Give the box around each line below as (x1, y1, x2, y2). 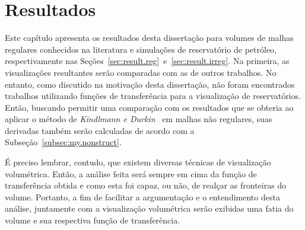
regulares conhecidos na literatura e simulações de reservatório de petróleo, (5, 43, 277, 55)
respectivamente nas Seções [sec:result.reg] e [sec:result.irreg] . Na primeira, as (5, 55, 290, 67)
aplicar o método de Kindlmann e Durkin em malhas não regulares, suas (5, 113, 272, 125)
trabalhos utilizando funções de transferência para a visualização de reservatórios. (5, 90, 301, 102)
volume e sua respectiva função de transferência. (5, 214, 180, 226)
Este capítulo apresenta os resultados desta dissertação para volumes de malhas (5, 31, 294, 44)
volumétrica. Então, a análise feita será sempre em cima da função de (5, 167, 257, 180)
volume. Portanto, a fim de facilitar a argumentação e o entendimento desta (5, 190, 280, 203)
